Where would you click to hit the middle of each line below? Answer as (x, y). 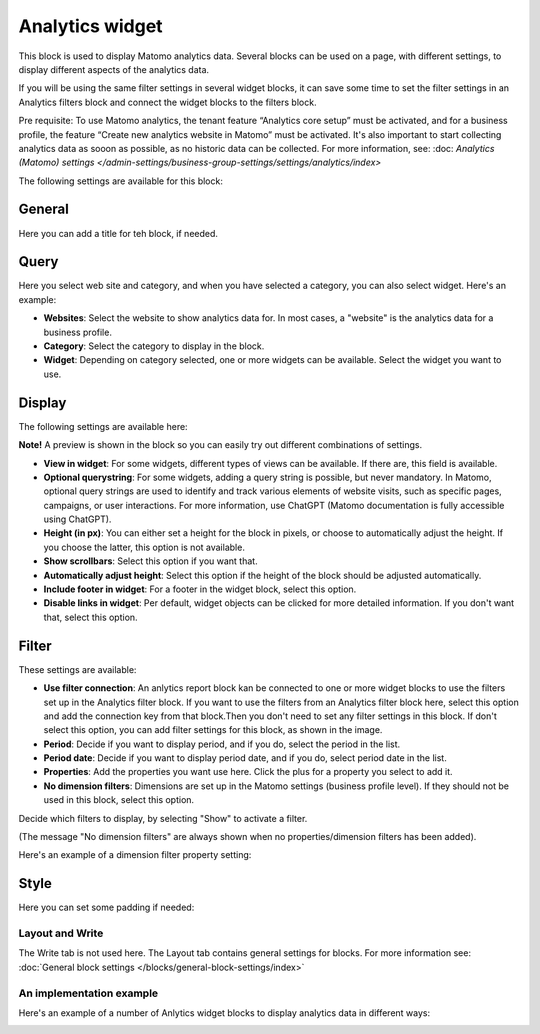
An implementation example (88, 993)
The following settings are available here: (103, 426)
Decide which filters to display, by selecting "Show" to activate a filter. (163, 818)
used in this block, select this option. (119, 800)
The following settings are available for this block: (121, 181)
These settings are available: (77, 669)
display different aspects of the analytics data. (114, 69)
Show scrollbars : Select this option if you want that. (151, 561)
